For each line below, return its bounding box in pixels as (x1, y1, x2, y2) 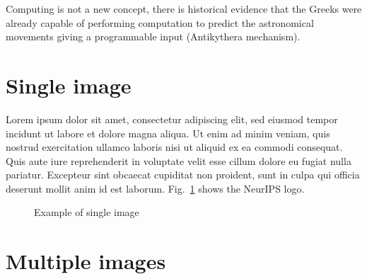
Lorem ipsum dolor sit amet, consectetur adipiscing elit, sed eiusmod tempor (6, 111, 338, 126)
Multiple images (6, 246, 166, 275)
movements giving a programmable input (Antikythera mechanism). (6, 29, 301, 44)
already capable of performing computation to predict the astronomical (6, 15, 314, 30)
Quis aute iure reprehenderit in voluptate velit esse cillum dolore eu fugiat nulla (6, 153, 351, 168)
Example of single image (34, 205, 139, 220)
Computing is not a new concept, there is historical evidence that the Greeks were (6, 1, 362, 16)
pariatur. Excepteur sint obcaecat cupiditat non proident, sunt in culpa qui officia (6, 167, 360, 182)
